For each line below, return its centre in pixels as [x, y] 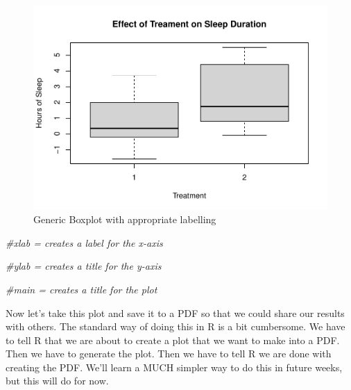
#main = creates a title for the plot [82, 289]
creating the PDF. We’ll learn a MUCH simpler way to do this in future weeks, [174, 367]
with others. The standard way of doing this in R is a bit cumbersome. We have [175, 326]
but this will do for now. [57, 381]
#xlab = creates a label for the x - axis [84, 242]
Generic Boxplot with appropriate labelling [125, 219]
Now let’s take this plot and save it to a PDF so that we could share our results [175, 312]
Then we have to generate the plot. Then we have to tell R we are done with [169, 354]
